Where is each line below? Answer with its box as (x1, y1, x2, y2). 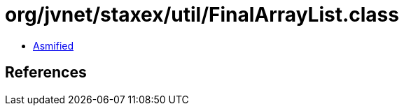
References (5, 64, 87, 82)
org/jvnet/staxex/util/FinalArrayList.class (5, 3, 399, 27)
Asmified (33, 39, 74, 52)
